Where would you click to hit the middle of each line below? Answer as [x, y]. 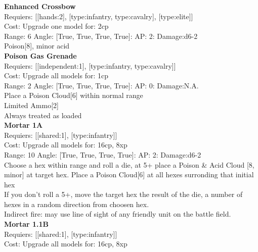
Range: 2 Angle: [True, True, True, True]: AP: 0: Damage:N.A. [101, 85]
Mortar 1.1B [27, 224]
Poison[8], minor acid [37, 46]
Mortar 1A [24, 125]
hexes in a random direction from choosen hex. [77, 204]
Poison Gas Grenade [40, 55]
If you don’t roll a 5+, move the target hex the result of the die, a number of [123, 194]
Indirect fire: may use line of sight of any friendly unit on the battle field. [118, 214]
